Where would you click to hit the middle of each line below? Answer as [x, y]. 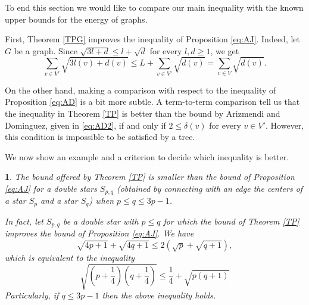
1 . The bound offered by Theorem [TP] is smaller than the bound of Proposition [150, 177]
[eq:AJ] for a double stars [51, 189]
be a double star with [101, 221]
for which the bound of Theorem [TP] [231, 221]
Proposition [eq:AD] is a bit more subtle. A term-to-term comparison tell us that [152, 102]
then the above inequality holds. [159, 295]
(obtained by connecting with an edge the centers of [210, 189]
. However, [285, 125]
